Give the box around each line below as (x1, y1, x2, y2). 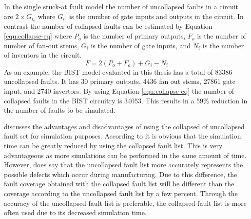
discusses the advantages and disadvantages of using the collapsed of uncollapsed (4, 121, 245, 131)
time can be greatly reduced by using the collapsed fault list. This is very (4, 140, 223, 150)
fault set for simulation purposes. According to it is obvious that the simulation (4, 131, 241, 141)
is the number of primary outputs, (83, 31, 186, 41)
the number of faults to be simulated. (4, 105, 116, 115)
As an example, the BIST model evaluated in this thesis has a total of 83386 (4, 66, 232, 77)
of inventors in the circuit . (4, 50, 82, 60)
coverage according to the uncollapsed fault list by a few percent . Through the (4, 188, 238, 198)
